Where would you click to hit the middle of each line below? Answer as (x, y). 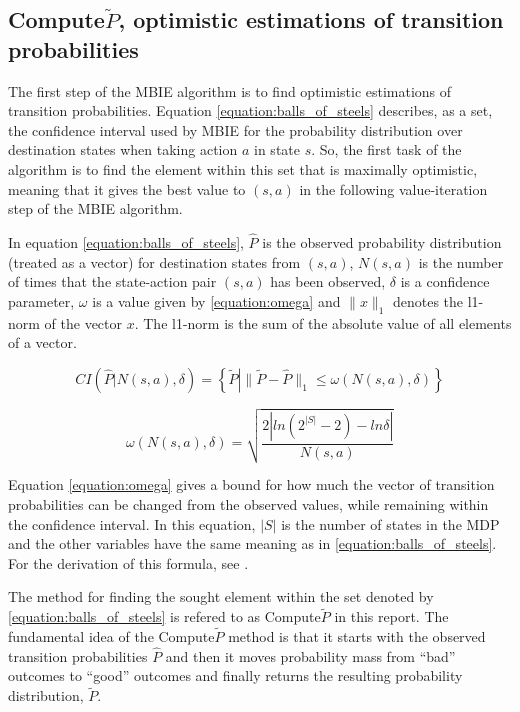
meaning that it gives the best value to (127, 188)
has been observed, (328, 281)
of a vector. (42, 342)
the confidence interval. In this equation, (132, 523)
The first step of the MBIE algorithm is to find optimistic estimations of (230, 90)
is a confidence (445, 281)
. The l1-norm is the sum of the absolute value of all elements (323, 322)
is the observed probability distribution (382, 241)
